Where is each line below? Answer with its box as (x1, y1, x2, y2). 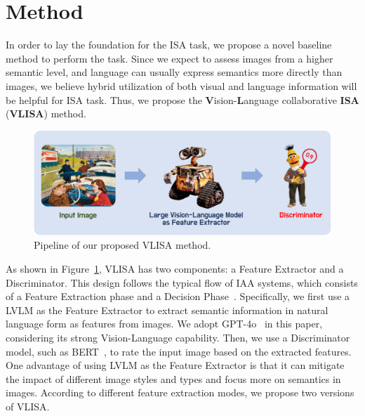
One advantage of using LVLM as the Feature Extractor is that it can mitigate (6, 358, 345, 372)
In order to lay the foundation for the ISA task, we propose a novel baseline (6, 37, 332, 52)
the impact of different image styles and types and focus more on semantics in (6, 371, 341, 386)
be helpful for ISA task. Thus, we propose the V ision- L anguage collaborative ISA (6, 92, 359, 107)
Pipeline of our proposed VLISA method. (34, 238, 211, 252)
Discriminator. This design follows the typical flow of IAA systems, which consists (6, 275, 358, 290)
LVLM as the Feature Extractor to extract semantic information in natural (6, 302, 328, 317)
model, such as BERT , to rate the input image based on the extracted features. (6, 344, 352, 358)
